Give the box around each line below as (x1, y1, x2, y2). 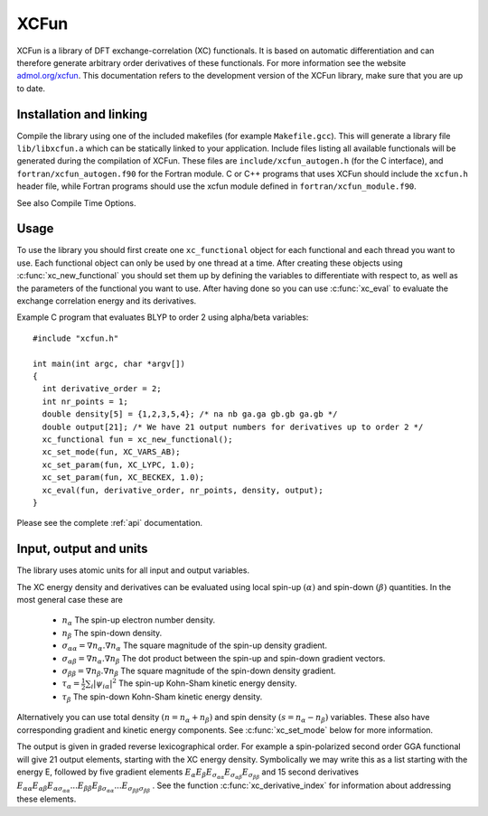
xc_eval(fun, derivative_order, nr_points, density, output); (42, 484, 324, 495)
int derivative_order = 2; (42, 384, 162, 394)
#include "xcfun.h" (33, 333, 119, 343)
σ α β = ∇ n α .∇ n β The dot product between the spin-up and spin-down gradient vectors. (61, 652, 386, 666)
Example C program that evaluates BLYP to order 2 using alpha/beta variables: (16, 312, 309, 323)
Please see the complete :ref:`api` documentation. (16, 518, 203, 529)
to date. (16, 82, 45, 94)
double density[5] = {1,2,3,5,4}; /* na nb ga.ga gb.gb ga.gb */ (42, 409, 338, 419)
